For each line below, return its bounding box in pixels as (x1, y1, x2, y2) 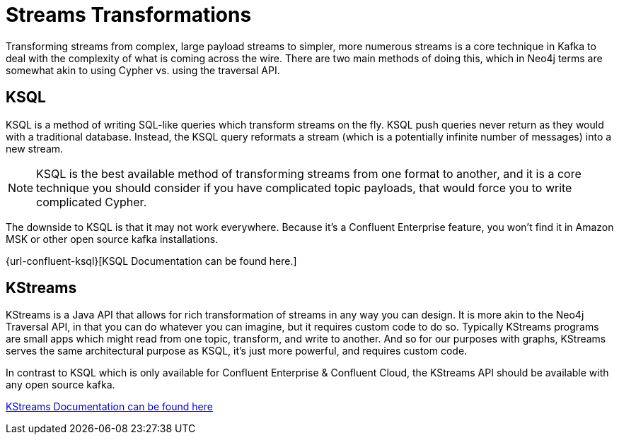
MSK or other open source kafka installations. (6, 232, 219, 245)
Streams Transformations (6, 3, 252, 27)
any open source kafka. (6, 379, 115, 391)
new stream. (6, 142, 64, 155)
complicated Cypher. (36, 194, 147, 209)
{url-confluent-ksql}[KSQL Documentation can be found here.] (6, 254, 297, 267)
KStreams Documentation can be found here (6, 400, 213, 413)
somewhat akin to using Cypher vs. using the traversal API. (6, 64, 280, 76)
